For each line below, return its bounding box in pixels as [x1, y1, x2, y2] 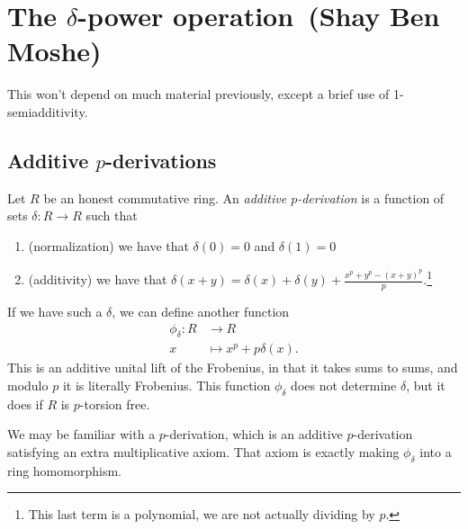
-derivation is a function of [297, 188, 445, 207]
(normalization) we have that [28, 236, 189, 255]
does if [7, 394, 43, 413]
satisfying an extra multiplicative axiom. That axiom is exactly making [7, 443, 400, 461]
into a [419, 443, 452, 461]
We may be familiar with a [7, 425, 156, 444]
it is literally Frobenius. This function [62, 376, 271, 395]
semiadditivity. [7, 102, 88, 121]
